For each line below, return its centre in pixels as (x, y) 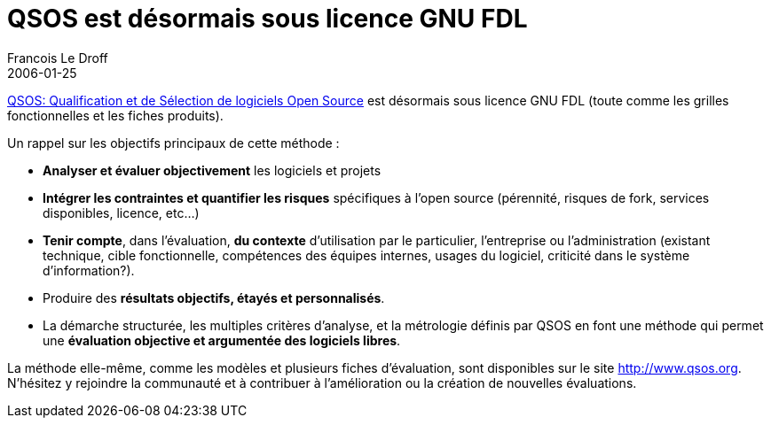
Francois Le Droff (58, 58)
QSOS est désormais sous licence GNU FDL (267, 19)
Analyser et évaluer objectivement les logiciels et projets (212, 170)
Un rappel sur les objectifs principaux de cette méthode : (173, 143)
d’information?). (89, 270)
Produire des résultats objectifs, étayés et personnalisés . (214, 297)
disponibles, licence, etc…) (121, 212)
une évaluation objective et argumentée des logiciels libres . (222, 340)
